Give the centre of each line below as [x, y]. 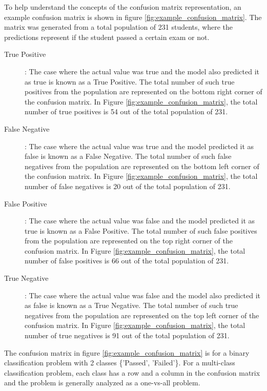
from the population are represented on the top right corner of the [129, 241]
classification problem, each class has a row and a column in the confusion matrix [132, 372]
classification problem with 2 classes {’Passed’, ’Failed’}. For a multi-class [120, 363]
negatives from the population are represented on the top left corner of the [142, 315]
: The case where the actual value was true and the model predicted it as [139, 146]
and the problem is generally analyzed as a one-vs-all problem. [102, 383]
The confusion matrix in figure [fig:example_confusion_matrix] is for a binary [127, 352]
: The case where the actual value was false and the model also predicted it [142, 295]
